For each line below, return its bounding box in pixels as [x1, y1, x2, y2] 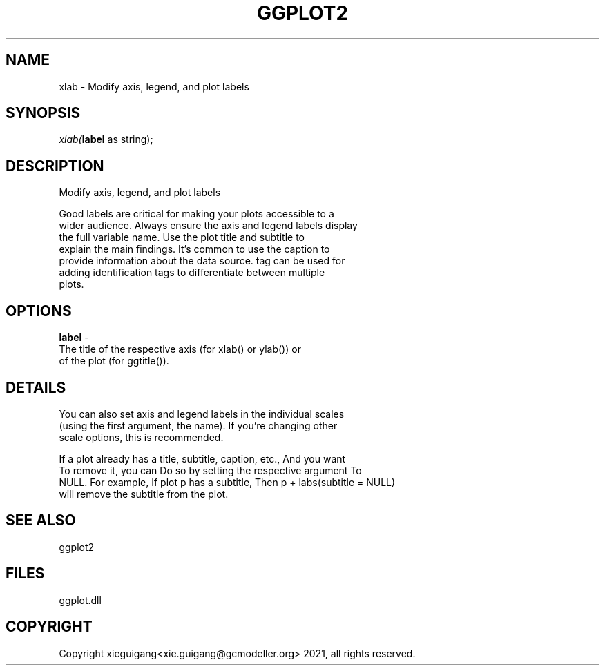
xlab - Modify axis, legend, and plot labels [59, 80, 249, 93]
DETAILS [6, 378, 66, 396]
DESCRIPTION [6, 157, 104, 175]
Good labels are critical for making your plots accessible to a [59, 208, 334, 220]
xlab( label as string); [59, 133, 153, 146]
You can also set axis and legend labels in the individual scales [59, 407, 345, 420]
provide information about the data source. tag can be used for [59, 255, 345, 267]
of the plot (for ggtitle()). [59, 355, 169, 367]
